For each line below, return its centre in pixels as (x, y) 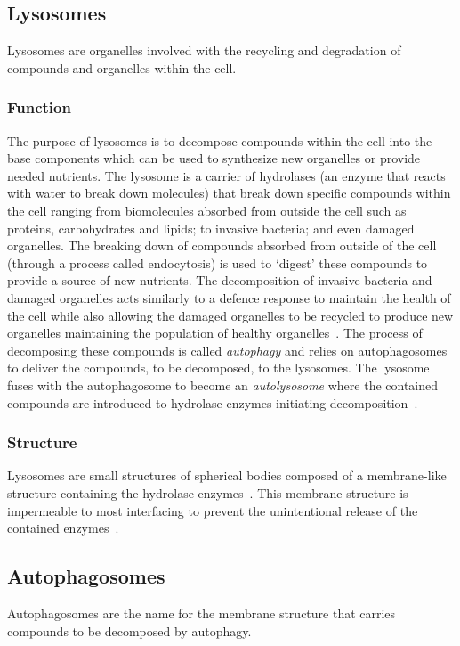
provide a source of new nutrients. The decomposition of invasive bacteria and (220, 280)
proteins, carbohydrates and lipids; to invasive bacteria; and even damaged (211, 228)
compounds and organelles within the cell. (122, 67)
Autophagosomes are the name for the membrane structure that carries (202, 613)
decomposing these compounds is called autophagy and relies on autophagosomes (227, 350)
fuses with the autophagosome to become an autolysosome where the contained (223, 384)
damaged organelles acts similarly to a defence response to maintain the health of (229, 297)
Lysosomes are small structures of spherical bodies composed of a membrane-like (227, 475)
